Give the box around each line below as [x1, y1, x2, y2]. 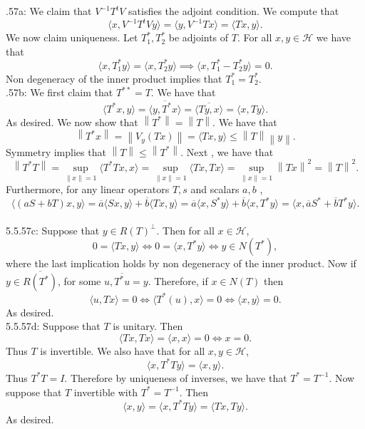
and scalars [190, 182, 240, 197]
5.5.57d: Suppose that [6, 319, 101, 334]
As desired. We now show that [6, 114, 138, 129]
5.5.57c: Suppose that [6, 222, 100, 237]
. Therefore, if [148, 274, 208, 289]
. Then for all [156, 222, 215, 237]
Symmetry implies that [6, 144, 106, 159]
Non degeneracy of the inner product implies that [6, 71, 222, 86]
